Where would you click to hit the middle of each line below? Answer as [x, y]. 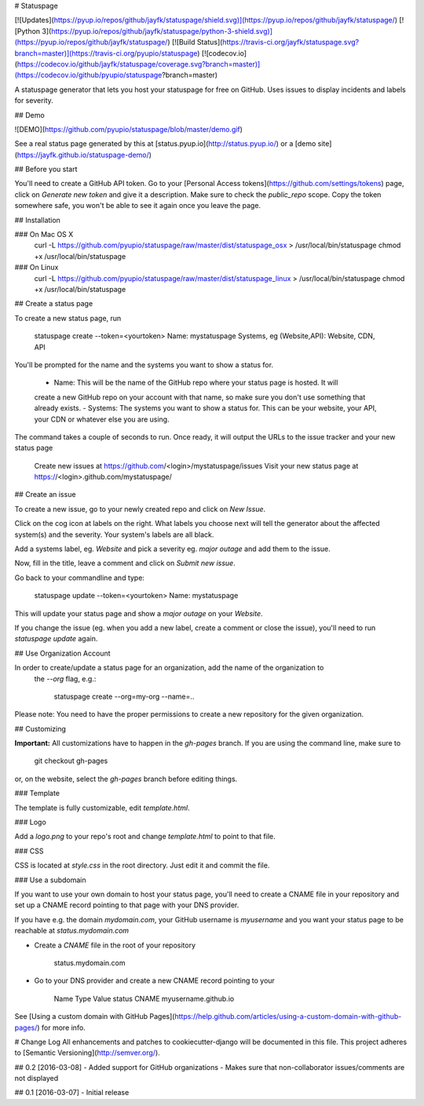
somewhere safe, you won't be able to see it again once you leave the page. [138, 206]
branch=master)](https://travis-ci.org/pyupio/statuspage [106, 53]
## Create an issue [45, 495]
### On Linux [37, 268]
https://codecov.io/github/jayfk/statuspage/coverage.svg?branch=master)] [139, 64]
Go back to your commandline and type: [80, 578]
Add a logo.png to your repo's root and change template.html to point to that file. [145, 837]
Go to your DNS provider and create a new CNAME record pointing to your [154, 980]
